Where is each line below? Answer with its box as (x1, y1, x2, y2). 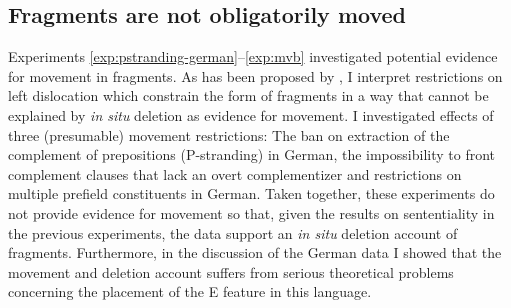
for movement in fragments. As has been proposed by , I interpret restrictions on (8, 65, 503, 86)
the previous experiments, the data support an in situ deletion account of (8, 222, 458, 243)
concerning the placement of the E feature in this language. (8, 281, 372, 302)
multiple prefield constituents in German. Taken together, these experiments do (8, 183, 495, 204)
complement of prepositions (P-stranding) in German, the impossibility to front (8, 144, 495, 165)
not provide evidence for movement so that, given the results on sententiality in (8, 202, 495, 223)
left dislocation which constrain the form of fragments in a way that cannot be (8, 85, 489, 106)
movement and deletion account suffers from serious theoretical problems (8, 261, 454, 282)
